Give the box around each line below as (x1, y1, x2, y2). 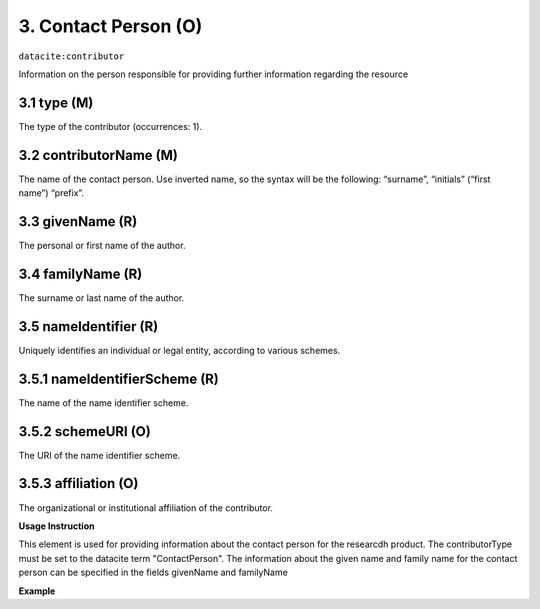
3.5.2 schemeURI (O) (18, 423, 152, 440)
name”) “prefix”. (18, 187, 85, 199)
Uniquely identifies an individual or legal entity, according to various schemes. (18, 344, 341, 356)
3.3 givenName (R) (18, 213, 138, 230)
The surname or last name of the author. (18, 291, 185, 304)
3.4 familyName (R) (18, 265, 143, 282)
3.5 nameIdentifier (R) (18, 318, 159, 335)
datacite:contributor (18, 50, 125, 62)
